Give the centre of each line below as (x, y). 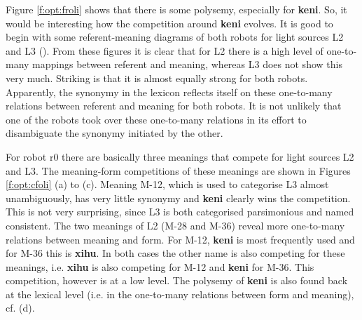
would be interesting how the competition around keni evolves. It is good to (169, 23)
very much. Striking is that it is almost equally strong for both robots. (157, 78)
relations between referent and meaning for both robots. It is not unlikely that (174, 106)
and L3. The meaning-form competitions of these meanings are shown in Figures (178, 170)
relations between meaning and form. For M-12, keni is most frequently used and (180, 239)
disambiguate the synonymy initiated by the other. (114, 133)
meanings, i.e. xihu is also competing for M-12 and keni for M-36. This (160, 266)
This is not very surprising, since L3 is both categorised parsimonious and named (180, 212)
